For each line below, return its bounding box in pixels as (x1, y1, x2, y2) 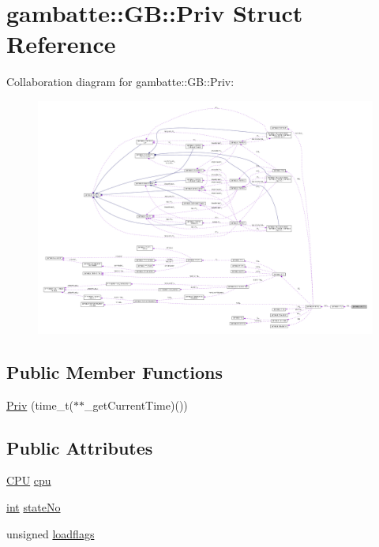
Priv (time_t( (6, 396, 74, 413)
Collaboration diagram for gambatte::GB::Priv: (6, 73, 235, 90)
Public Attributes (6, 435, 153, 459)
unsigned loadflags (6, 525, 95, 541)
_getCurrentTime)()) (84, 396, 188, 413)
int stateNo (6, 498, 61, 515)
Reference (6, 28, 116, 60)
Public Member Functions (6, 359, 223, 384)
